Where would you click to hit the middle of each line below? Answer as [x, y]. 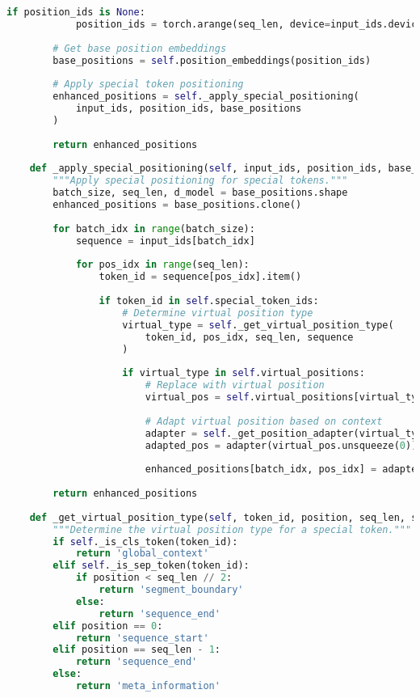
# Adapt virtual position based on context [264, 421]
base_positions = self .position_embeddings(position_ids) [212, 60]
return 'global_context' [142, 554]
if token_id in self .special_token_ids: [209, 301]
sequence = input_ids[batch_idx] [165, 241]
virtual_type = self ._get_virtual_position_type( [258, 325]
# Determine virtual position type [218, 313]
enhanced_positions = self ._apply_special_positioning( [206, 97]
